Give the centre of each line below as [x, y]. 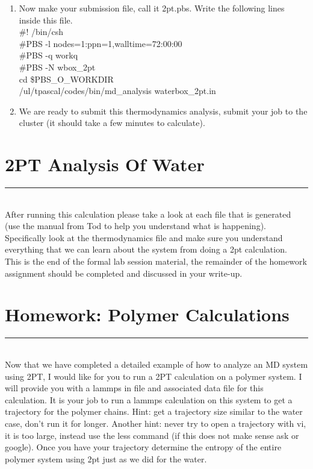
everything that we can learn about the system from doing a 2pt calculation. [146, 249]
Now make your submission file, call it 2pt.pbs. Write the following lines [152, 8]
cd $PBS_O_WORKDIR [66, 79]
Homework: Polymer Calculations [147, 314]
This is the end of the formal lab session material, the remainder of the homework [156, 261]
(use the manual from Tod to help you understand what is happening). [135, 226]
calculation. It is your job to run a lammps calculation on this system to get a [149, 399]
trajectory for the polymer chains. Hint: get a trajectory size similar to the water [154, 411]
